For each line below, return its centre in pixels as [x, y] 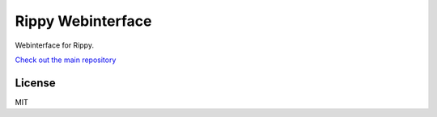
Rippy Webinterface [83, 21]
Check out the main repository [66, 60]
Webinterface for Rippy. [55, 45]
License [35, 83]
